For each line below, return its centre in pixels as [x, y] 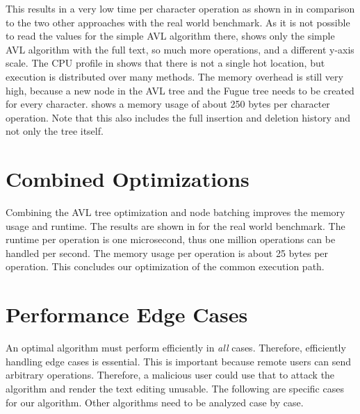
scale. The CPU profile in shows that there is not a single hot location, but [165, 63]
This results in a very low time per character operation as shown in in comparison [180, 8]
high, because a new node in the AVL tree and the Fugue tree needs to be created [180, 90]
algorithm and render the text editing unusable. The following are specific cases [175, 388]
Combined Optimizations [128, 179]
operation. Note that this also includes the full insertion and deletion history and [178, 117]
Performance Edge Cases [127, 314]
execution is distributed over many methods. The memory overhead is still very [174, 76]
